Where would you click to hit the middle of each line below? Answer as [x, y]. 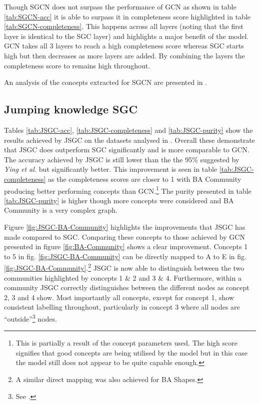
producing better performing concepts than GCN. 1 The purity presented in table [128, 190]
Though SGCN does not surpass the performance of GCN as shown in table [120, 6]
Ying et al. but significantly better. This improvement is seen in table [111, 169]
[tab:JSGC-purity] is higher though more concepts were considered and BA [119, 200]
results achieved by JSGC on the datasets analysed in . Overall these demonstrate [129, 140]
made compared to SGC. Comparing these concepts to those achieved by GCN [124, 236]
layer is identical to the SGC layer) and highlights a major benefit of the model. [126, 36]
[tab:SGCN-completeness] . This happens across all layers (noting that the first [124, 26]
